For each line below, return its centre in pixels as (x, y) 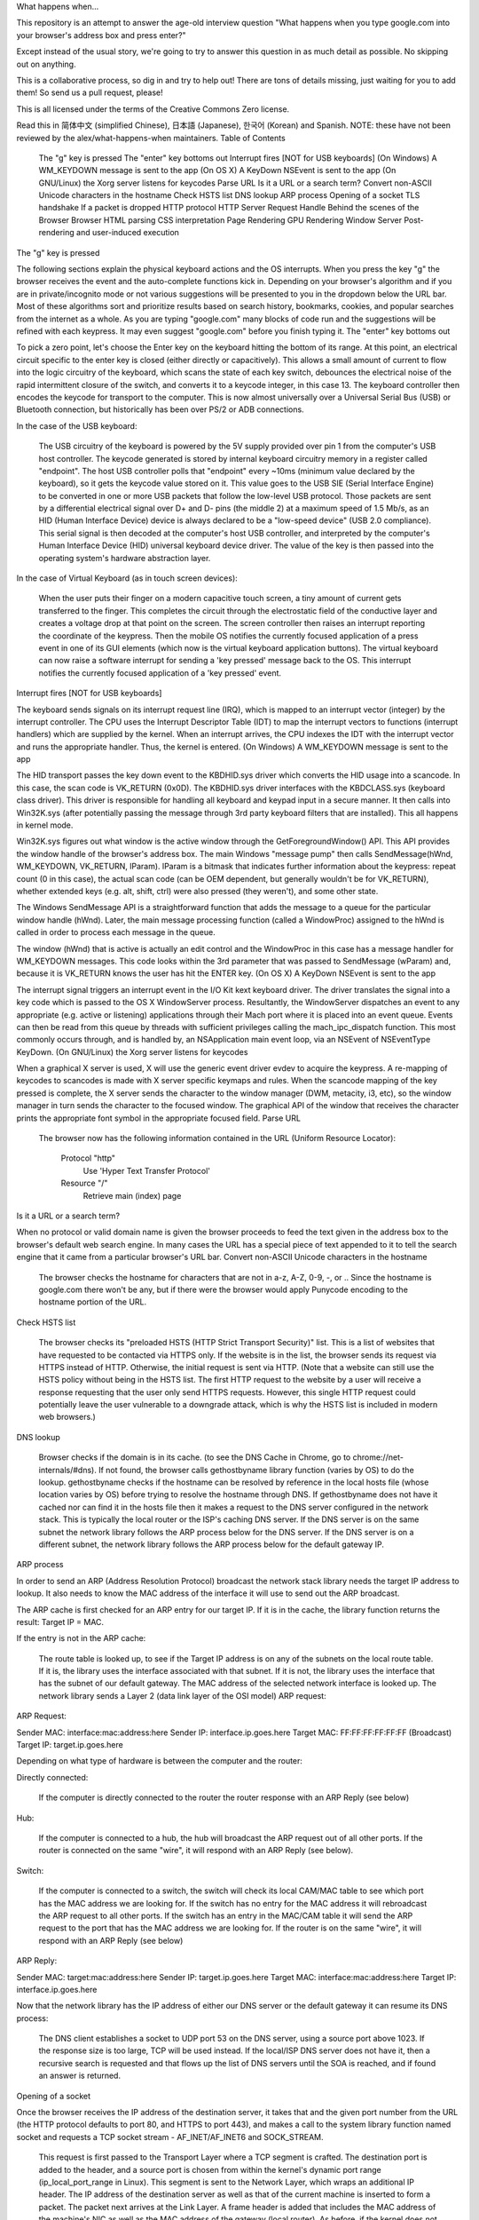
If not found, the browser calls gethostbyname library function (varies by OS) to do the (256, 1470)
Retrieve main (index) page (132, 1195)
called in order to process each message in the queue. (116, 932)
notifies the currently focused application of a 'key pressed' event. (160, 673)
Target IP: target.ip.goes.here (70, 1745)
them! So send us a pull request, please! (90, 92)
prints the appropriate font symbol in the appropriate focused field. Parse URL (159, 1118)
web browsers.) (67, 1417)
